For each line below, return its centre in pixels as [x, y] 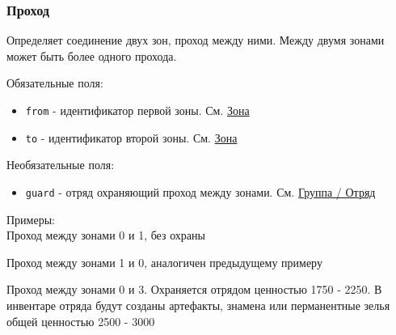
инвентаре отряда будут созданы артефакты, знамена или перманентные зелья [198, 305]
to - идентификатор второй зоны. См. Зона [131, 137]
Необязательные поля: [61, 165]
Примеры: [31, 219]
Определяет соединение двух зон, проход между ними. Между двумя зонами [196, 40]
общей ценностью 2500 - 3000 [81, 321]
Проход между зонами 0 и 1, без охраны [106, 235]
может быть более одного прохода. [92, 55]
